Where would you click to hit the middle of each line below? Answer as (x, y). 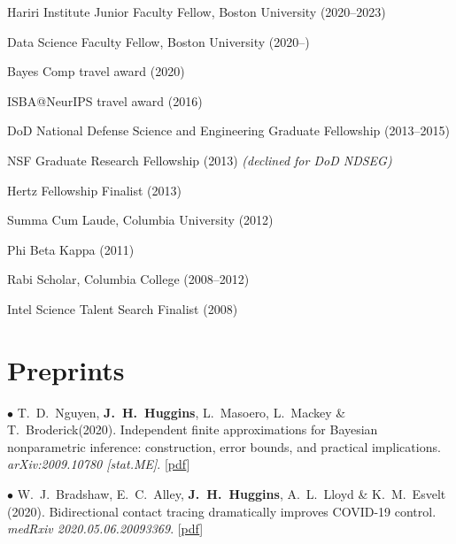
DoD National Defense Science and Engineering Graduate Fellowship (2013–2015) (228, 130)
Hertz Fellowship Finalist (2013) (94, 190)
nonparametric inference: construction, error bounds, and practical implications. (224, 446)
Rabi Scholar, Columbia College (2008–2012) (128, 279)
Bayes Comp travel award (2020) (96, 71)
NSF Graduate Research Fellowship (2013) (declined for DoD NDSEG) (200, 160)
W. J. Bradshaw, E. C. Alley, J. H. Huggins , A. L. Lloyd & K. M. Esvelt (232, 494)
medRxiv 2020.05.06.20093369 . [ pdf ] (105, 529)
